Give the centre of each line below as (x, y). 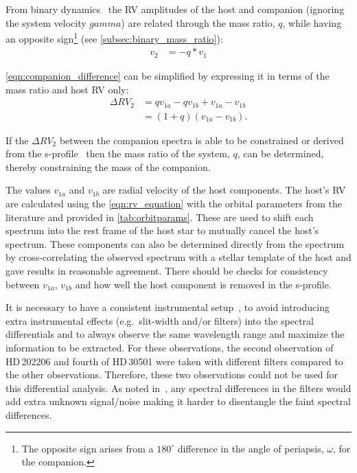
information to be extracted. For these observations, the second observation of (170, 347)
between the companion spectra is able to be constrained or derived (201, 140)
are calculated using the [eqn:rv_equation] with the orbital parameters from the (174, 203)
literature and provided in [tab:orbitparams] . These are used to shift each (160, 217)
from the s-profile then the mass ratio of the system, (118, 153)
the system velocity (46, 22)
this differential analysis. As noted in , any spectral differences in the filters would (178, 388)
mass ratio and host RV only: (67, 89)
